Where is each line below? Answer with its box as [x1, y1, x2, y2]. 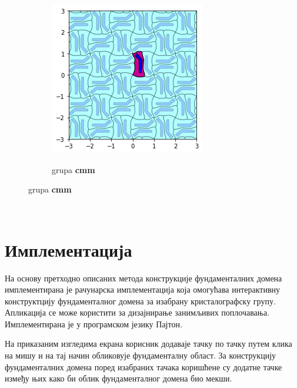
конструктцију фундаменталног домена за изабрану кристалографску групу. [5, 294, 276, 307]
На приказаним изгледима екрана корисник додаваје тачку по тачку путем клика [5, 337, 292, 350]
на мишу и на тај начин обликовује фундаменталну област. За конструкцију [5, 349, 276, 362]
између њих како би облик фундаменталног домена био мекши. [5, 372, 232, 384]
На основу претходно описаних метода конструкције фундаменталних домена [5, 271, 282, 284]
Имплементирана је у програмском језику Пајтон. [5, 317, 182, 330]
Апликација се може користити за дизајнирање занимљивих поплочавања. [5, 306, 270, 319]
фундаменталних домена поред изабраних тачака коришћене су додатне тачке [5, 360, 282, 373]
